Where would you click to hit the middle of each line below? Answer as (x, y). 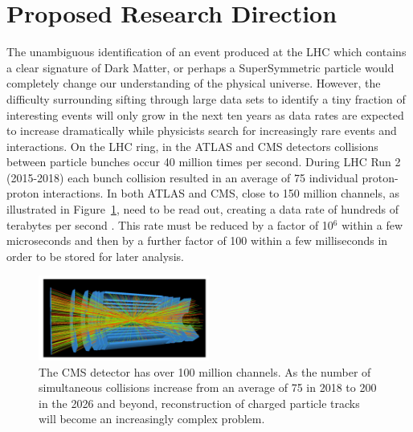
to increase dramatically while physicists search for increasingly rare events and (202, 130)
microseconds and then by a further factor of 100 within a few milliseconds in (197, 240)
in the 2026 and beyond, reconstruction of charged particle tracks (199, 403)
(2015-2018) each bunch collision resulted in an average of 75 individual (182, 177)
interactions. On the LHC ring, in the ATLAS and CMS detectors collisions (192, 146)
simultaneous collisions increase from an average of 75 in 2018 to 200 (208, 387)
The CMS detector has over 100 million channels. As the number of (205, 371)
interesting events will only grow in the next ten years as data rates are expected (205, 114)
